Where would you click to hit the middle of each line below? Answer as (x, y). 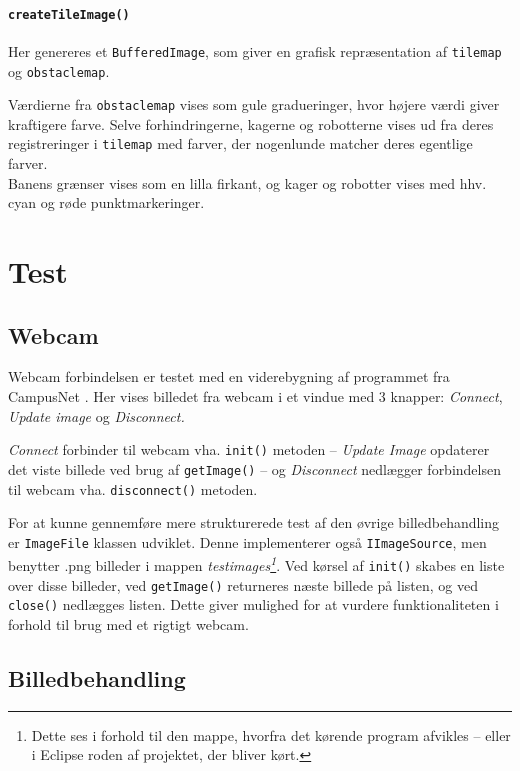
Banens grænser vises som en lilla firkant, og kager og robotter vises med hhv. (247, 182)
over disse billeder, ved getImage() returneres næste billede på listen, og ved (243, 584)
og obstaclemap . (59, 70)
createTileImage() (69, 14)
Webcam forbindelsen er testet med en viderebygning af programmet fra (229, 376)
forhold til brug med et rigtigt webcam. (128, 624)
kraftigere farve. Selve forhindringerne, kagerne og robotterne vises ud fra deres (251, 123)
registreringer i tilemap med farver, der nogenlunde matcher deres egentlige (240, 143)
